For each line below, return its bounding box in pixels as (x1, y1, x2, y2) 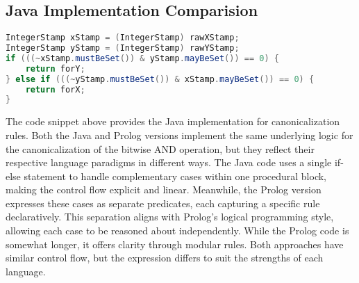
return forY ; (25, 63, 85, 74)
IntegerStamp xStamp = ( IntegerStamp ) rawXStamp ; (6, 33, 240, 43)
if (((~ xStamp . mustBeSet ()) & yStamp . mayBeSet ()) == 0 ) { (6, 53, 279, 63)
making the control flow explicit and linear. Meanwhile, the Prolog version (6, 182, 322, 197)
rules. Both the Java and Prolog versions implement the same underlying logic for (6, 127, 353, 142)
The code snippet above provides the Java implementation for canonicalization (6, 114, 340, 129)
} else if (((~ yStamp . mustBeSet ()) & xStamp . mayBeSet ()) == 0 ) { (6, 74, 315, 84)
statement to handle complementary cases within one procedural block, (24, 168, 326, 183)
